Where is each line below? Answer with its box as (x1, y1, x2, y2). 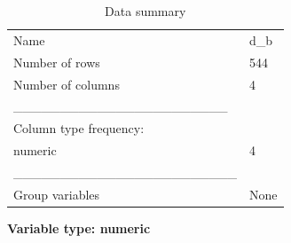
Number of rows (13, 52, 100, 71)
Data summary (105, 2, 186, 20)
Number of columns (13, 74, 120, 93)
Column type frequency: (13, 119, 145, 137)
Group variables (13, 184, 100, 203)
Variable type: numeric (7, 218, 151, 237)
